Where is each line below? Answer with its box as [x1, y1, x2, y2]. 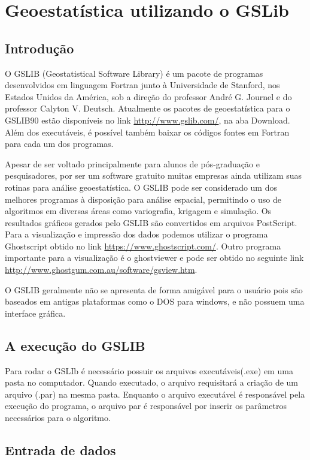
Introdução [5, 38, 74, 57]
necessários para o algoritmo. [5, 411, 111, 424]
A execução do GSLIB [5, 336, 145, 354]
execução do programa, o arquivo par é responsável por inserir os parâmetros [5, 399, 287, 412]
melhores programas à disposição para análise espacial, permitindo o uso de [5, 193, 281, 205]
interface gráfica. [5, 306, 66, 319]
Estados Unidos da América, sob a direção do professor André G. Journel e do [5, 90, 292, 103]
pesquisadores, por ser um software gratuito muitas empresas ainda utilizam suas [5, 169, 302, 182]
